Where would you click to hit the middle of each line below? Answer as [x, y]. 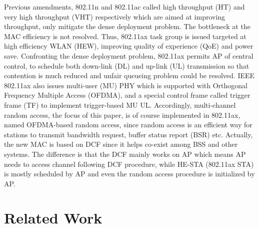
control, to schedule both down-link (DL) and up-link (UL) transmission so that [127, 65]
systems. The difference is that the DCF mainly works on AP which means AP [125, 154]
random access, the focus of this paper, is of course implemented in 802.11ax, [122, 115]
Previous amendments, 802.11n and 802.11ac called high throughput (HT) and [124, 7]
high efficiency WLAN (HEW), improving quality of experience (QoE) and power [129, 46]
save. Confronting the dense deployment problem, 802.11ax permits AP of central [129, 55]
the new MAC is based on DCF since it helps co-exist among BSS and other [121, 144]
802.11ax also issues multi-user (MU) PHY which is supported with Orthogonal [126, 85]
